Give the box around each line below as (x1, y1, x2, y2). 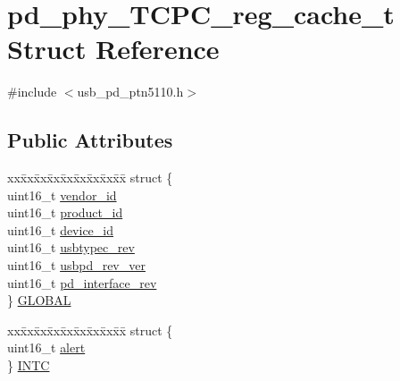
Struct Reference (7, 30, 220, 67)
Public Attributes (7, 126, 173, 154)
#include (7, 82, 57, 101)
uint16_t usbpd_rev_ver (7, 256, 146, 275)
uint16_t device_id (7, 220, 114, 239)
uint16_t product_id (7, 203, 123, 222)
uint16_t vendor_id (7, 185, 117, 204)
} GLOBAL (7, 291, 71, 309)
